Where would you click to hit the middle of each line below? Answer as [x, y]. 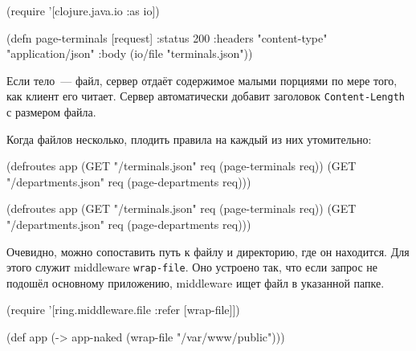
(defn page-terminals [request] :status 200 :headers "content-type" [167, 37]
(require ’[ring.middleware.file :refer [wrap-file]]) [123, 310]
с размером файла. [51, 112]
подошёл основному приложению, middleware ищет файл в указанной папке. [196, 282]
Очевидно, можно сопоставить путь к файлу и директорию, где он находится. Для [208, 251]
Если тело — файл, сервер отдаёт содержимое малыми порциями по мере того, [202, 80]
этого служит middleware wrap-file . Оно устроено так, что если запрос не [192, 267]
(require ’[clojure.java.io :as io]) [83, 10]
